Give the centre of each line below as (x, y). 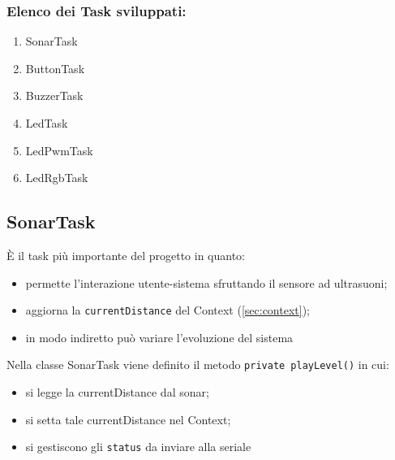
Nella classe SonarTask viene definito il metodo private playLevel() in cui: (198, 365)
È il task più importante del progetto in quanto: (126, 255)
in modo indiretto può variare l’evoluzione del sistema (159, 337)
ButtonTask (55, 68)
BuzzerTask (54, 95)
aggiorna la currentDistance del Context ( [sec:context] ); (167, 310)
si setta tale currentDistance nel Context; (128, 419)
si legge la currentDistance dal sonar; (117, 392)
